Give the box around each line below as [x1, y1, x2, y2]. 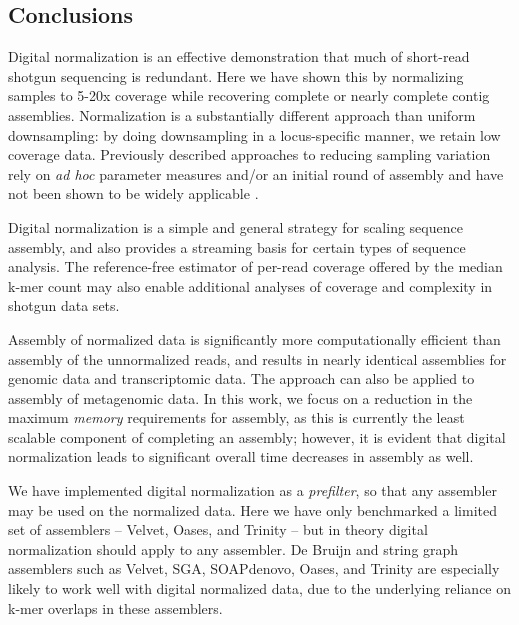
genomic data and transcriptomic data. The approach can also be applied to [8, 368, 475, 389]
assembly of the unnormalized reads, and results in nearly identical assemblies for [8, 348, 507, 369]
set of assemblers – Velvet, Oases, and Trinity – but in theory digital [8, 519, 428, 540]
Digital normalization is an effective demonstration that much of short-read [8, 46, 470, 67]
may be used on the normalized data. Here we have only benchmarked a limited [8, 499, 497, 520]
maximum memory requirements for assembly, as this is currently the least [8, 407, 465, 428]
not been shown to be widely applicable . [8, 183, 259, 204]
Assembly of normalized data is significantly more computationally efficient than [8, 328, 501, 349]
